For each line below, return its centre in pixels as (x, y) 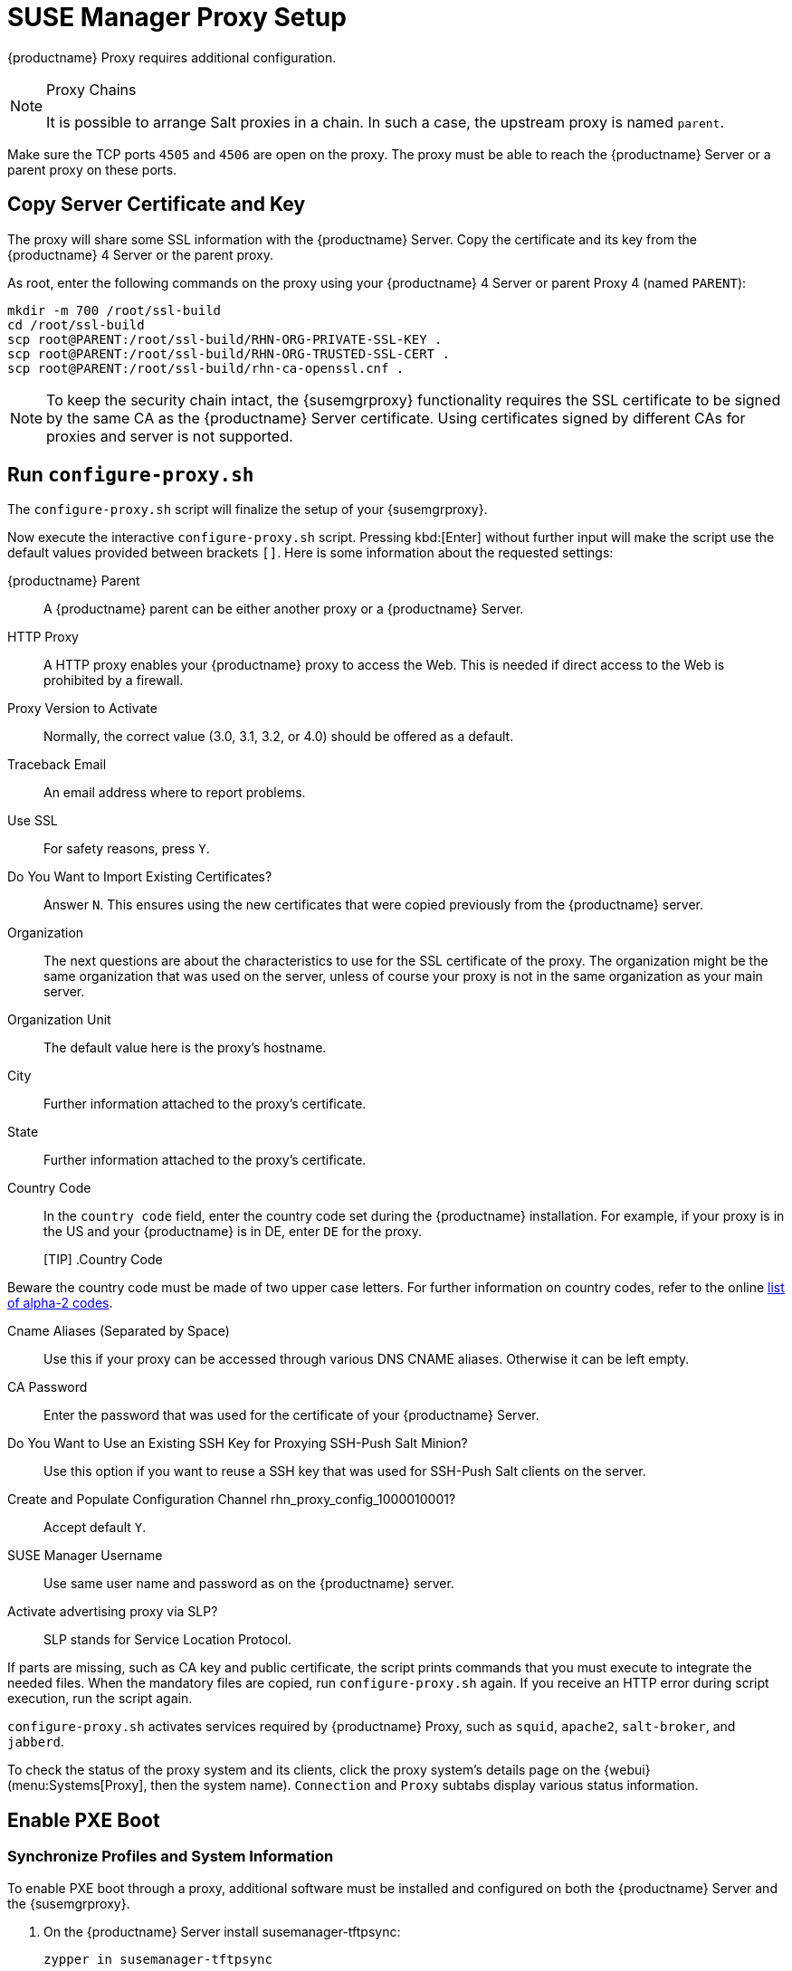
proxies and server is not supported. (170, 436)
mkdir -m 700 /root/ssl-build (115, 310)
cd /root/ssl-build (76, 324)
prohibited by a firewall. (114, 681)
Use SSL (33, 821)
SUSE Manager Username (85, 1556)
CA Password (48, 1387)
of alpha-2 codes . (60, 1303)
